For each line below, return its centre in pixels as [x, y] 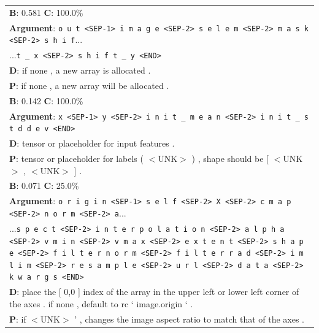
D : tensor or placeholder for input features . [92, 143]
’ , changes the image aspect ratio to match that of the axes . [190, 319]
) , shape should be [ [230, 158]
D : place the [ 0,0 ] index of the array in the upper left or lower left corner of [154, 292]
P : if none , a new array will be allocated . [89, 85]
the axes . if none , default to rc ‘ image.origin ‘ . [101, 303]
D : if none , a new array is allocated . [80, 70]
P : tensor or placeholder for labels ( [76, 158]
